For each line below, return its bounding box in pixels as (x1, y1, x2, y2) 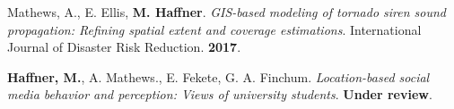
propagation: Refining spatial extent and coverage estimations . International (7, 20, 422, 38)
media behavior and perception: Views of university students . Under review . (7, 85, 432, 104)
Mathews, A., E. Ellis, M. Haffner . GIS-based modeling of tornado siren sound (7, 3, 447, 21)
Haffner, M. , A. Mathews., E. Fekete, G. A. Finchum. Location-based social (7, 67, 430, 86)
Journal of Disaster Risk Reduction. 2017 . (7, 38, 241, 56)
